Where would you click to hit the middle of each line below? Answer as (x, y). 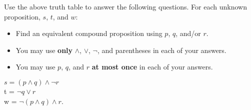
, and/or (188, 33)
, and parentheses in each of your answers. (162, 50)
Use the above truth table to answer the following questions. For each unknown (125, 6)
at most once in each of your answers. (152, 67)
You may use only (44, 50)
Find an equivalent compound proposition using (89, 33)
